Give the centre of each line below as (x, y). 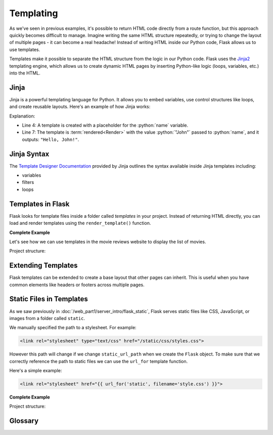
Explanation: (22, 116)
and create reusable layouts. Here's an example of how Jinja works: (80, 107)
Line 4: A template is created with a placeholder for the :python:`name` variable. (105, 125)
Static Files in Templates (49, 299)
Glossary (24, 421)
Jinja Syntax (29, 154)
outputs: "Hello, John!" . (51, 139)
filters (28, 182)
